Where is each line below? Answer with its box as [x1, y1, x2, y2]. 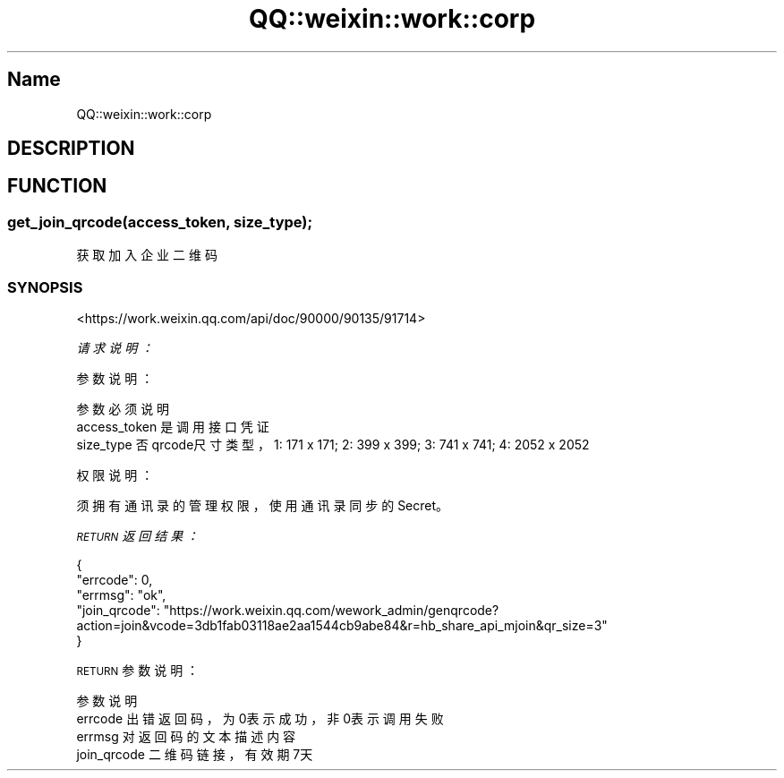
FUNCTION [7, 175, 107, 198]
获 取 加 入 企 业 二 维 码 [76, 247, 217, 263]
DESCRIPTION [7, 137, 135, 160]
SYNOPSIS [7, 278, 83, 296]
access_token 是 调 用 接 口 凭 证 [76, 418, 269, 434]
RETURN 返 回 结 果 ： [76, 527, 200, 543]
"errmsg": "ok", [76, 586, 166, 603]
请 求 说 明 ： [76, 339, 154, 355]
